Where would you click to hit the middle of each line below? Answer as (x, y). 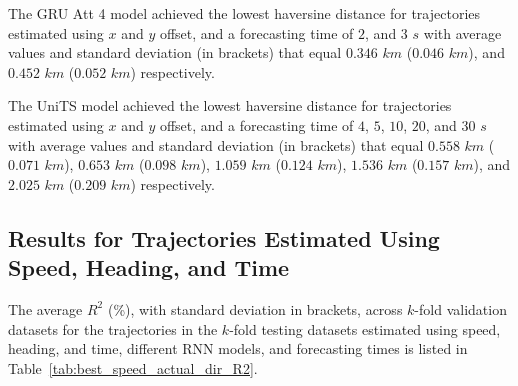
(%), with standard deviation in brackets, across (255, 308)
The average (45, 308)
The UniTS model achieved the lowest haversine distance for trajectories (230, 105)
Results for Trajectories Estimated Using (224, 237)
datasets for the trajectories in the (113, 328)
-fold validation (460, 308)
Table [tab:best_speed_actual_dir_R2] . (133, 367)
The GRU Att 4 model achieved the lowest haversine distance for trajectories (244, 13)
